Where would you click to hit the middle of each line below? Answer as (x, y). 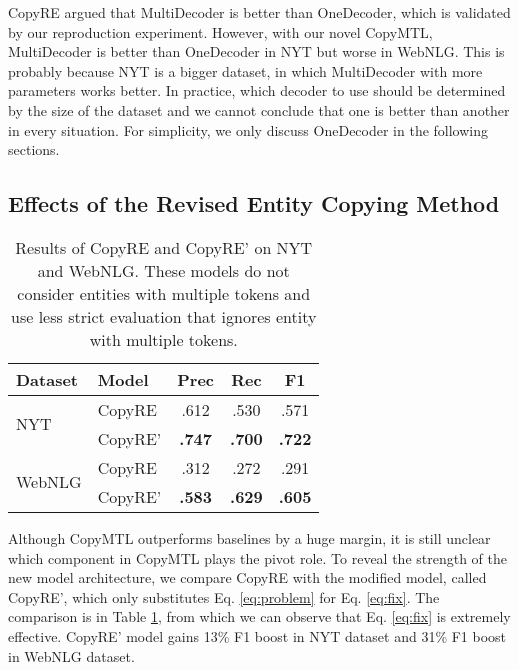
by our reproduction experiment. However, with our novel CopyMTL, (220, 31)
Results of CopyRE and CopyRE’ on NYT (164, 247)
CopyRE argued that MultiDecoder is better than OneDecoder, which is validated (259, 12)
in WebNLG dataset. (71, 655)
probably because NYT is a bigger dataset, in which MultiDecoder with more (245, 70)
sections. (34, 149)
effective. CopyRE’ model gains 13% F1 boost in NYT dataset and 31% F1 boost (257, 635)
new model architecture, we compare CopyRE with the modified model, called (247, 577)
